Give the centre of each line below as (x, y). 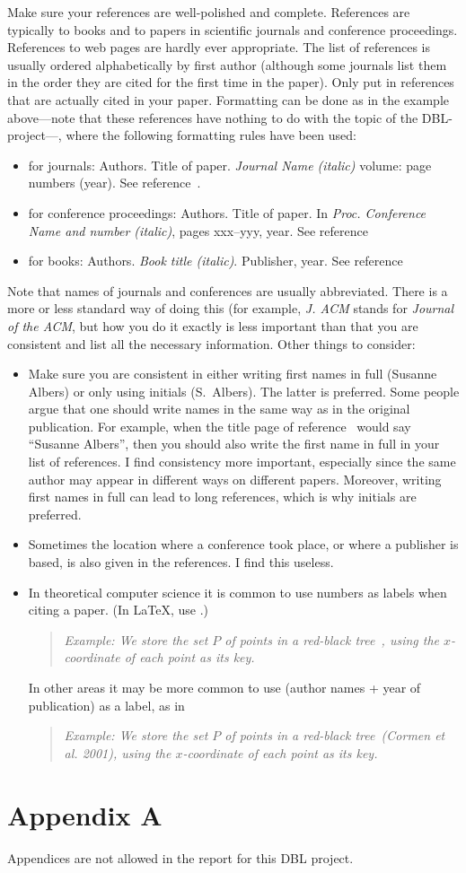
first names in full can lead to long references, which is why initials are (222, 497)
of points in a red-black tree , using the (332, 639)
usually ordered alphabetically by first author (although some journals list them (227, 64)
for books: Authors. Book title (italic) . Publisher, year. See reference (215, 261)
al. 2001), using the (118, 752)
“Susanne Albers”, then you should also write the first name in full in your (234, 444)
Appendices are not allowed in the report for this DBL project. (180, 857)
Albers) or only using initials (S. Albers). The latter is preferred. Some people (244, 391)
